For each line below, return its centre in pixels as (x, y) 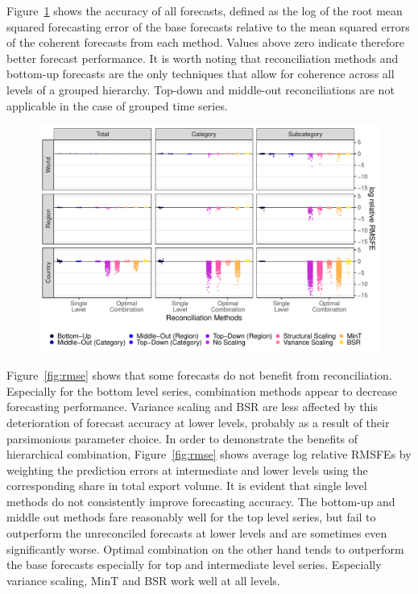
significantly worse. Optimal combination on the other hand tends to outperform (205, 548)
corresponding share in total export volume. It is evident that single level (187, 486)
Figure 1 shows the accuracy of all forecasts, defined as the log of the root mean (205, 10)
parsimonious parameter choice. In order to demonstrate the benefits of (182, 438)
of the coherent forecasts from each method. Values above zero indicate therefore (205, 42)
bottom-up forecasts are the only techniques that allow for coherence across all (201, 74)
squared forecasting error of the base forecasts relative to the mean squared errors (208, 26)
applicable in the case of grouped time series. (117, 105)
